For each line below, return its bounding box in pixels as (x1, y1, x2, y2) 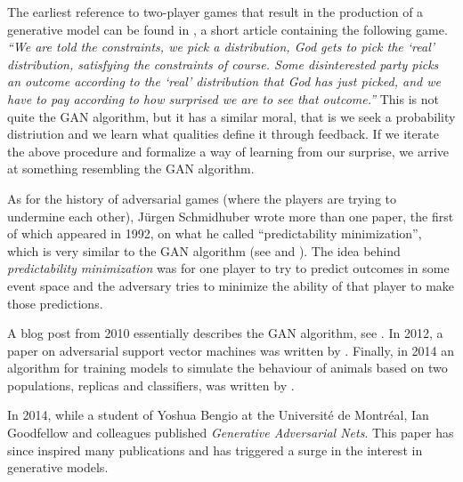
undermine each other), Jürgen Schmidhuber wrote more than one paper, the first (7, 206, 454, 225)
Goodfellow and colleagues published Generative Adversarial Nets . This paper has (7, 423, 454, 442)
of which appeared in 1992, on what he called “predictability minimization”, (7, 224, 422, 243)
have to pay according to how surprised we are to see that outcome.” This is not (7, 89, 439, 108)
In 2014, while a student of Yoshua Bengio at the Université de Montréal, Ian (7, 406, 429, 424)
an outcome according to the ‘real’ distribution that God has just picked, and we (7, 72, 441, 91)
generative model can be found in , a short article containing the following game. (7, 20, 448, 38)
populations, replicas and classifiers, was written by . (7, 375, 295, 394)
